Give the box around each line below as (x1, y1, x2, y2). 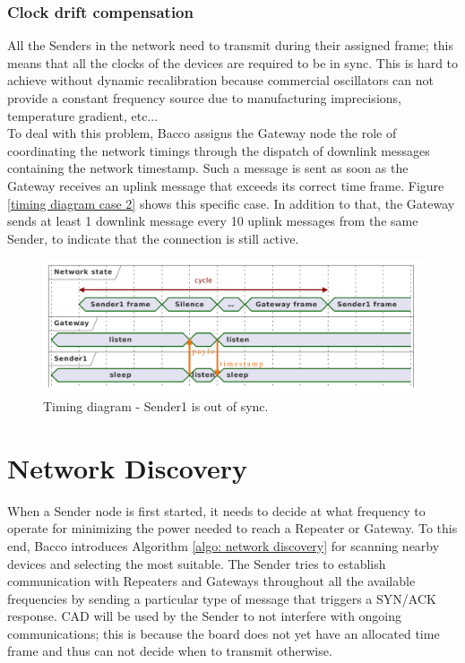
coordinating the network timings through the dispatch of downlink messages (7, 141, 430, 159)
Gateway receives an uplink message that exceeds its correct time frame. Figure (7, 176, 444, 194)
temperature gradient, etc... (7, 106, 159, 125)
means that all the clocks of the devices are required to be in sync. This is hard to (7, 53, 459, 72)
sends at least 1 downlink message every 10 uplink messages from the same (7, 211, 418, 230)
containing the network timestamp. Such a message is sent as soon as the (7, 159, 409, 177)
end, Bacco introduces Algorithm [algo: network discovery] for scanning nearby (7, 536, 440, 555)
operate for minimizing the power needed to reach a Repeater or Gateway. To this (7, 519, 458, 538)
